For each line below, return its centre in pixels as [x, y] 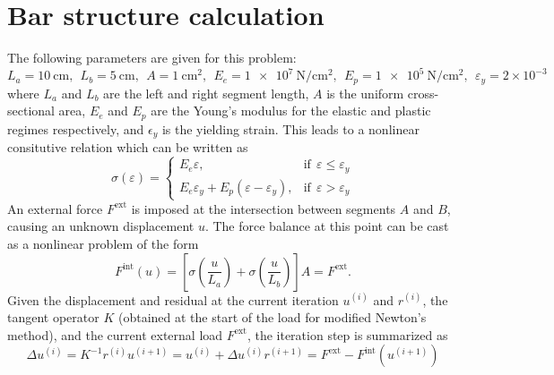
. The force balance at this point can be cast [327, 226]
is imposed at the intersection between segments [264, 208]
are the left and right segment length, [206, 93]
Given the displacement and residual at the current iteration [173, 299]
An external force [55, 208]
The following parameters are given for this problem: [152, 58]
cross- [423, 93]
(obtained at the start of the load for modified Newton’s [272, 317]
